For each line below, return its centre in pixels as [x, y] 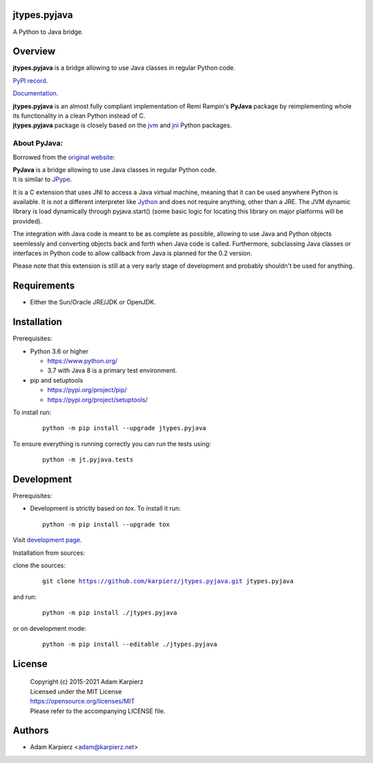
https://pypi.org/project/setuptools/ [97, 399]
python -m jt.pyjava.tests [88, 460]
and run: [25, 597]
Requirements [44, 286]
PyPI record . [30, 80]
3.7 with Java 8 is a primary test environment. [112, 371]
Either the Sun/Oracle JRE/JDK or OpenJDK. [93, 302]
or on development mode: [49, 628]
